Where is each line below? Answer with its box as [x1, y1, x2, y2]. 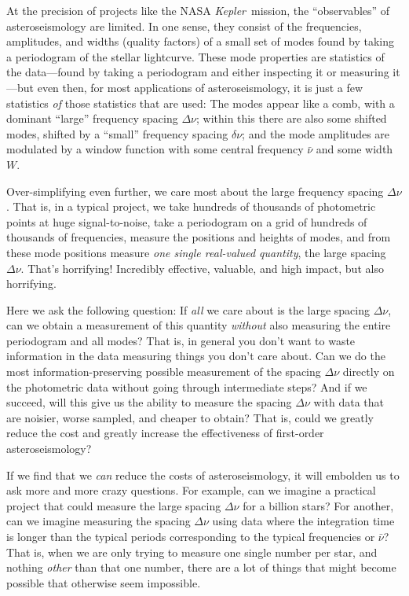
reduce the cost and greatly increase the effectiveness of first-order [6, 425, 324, 441]
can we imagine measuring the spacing [6, 513, 191, 529]
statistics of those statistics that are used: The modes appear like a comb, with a [6, 94, 395, 111]
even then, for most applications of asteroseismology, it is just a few [37, 79, 363, 95]
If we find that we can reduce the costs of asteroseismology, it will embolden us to [6, 466, 400, 483]
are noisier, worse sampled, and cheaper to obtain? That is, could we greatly [6, 409, 374, 425]
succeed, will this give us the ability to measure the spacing [6, 394, 292, 410]
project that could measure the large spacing [6, 497, 221, 513]
